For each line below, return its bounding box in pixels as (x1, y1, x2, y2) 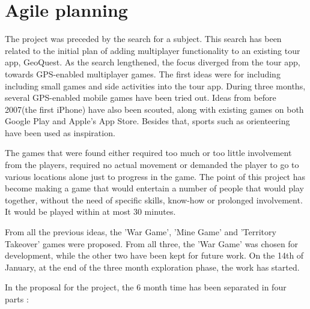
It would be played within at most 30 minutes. (5, 205, 176, 218)
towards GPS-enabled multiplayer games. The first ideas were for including (5, 67, 281, 80)
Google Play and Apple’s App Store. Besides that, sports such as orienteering (5, 115, 290, 127)
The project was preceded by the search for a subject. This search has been (5, 32, 282, 45)
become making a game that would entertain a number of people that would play (5, 182, 304, 194)
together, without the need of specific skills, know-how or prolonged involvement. (5, 193, 303, 206)
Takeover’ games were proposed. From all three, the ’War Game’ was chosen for (5, 237, 299, 250)
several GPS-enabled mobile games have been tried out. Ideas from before (5, 91, 276, 104)
